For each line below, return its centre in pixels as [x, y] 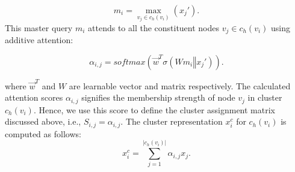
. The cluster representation [172, 121]
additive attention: [39, 40]
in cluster [265, 97]
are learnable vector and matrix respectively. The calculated [180, 85]
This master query [39, 27]
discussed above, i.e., [43, 121]
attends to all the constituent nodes [154, 27]
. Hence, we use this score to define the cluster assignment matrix [154, 109]
